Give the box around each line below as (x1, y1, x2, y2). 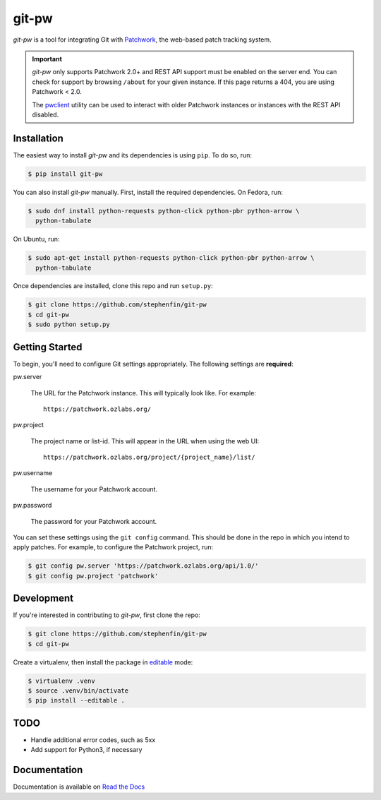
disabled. (32, 110, 59, 119)
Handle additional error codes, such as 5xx (30, 735, 156, 744)
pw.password (13, 501, 52, 510)
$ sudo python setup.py (28, 321, 111, 328)
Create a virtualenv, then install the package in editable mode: (13, 657, 193, 667)
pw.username (13, 469, 53, 477)
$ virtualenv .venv (28, 676, 95, 685)
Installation (13, 132, 64, 144)
